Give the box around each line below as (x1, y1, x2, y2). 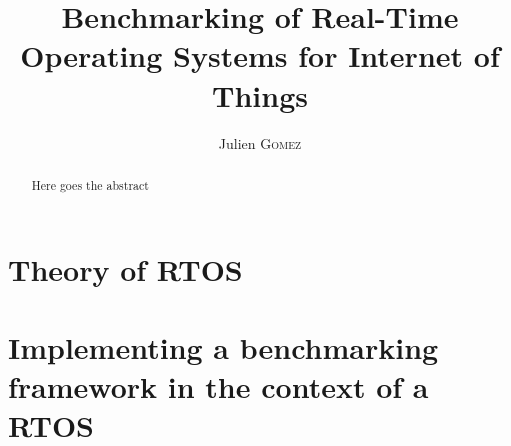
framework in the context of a (8, 366, 429, 407)
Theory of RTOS (8, 248, 243, 289)
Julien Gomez (218, 132, 302, 153)
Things (212, 74, 308, 115)
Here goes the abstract (31, 176, 149, 193)
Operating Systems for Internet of (20, 35, 500, 76)
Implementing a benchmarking (8, 326, 439, 367)
